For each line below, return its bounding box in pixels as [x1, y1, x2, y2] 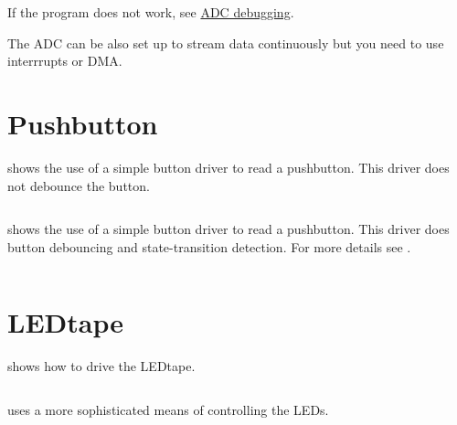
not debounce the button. [7, 175, 150, 195]
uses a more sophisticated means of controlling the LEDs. [7, 400, 329, 419]
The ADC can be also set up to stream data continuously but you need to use [7, 33, 444, 52]
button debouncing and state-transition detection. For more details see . [7, 237, 411, 256]
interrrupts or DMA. [7, 51, 122, 70]
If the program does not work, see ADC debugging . [7, 3, 294, 21]
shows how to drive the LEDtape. [7, 356, 196, 376]
